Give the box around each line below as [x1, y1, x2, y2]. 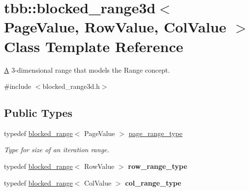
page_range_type [128, 128, 183, 138]
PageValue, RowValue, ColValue [4, 17, 226, 37]
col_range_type [125, 177, 182, 188]
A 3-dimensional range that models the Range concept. [4, 64, 170, 75]
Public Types [4, 105, 73, 120]
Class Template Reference [4, 36, 184, 56]
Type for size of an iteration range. [4, 144, 109, 155]
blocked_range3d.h [42, 81, 100, 91]
